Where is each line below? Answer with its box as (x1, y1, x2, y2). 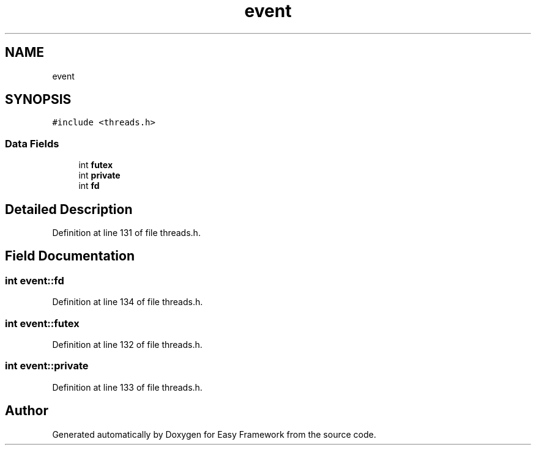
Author (5, 403, 48, 419)
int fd (78, 180, 100, 191)
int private (78, 170, 121, 181)
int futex (78, 160, 113, 171)
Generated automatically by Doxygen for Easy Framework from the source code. (52, 429, 376, 440)
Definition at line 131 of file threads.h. (52, 227, 201, 238)
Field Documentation (5, 248, 135, 264)
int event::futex (5, 317, 80, 330)
